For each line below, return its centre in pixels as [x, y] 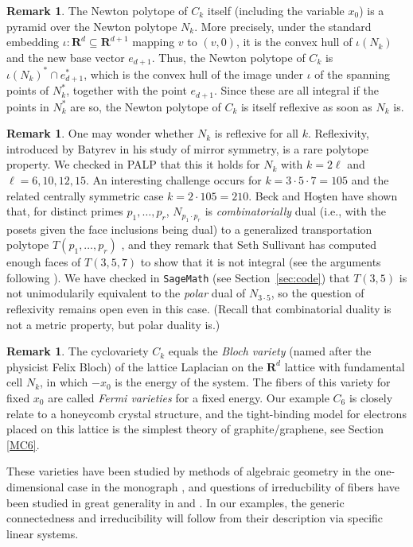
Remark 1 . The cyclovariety [78, 351]
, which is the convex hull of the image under [194, 74]
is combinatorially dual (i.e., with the [296, 211]
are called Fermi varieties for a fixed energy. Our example [189, 398]
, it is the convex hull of [294, 42]
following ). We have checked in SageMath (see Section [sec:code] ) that [178, 277]
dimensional [35, 486]
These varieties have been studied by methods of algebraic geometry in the [189, 471]
